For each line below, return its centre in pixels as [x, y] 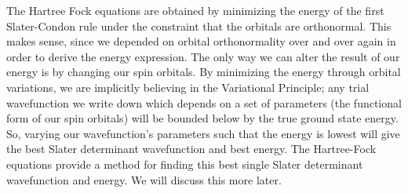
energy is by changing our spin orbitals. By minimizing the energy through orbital [204, 72]
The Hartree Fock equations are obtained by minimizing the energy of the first [195, 10]
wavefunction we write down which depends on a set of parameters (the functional [204, 102]
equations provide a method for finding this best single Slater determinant [185, 164]
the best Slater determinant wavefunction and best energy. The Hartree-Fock [191, 149]
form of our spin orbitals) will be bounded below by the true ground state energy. [202, 118]
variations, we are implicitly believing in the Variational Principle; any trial [188, 87]
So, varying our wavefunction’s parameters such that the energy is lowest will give [203, 133]
